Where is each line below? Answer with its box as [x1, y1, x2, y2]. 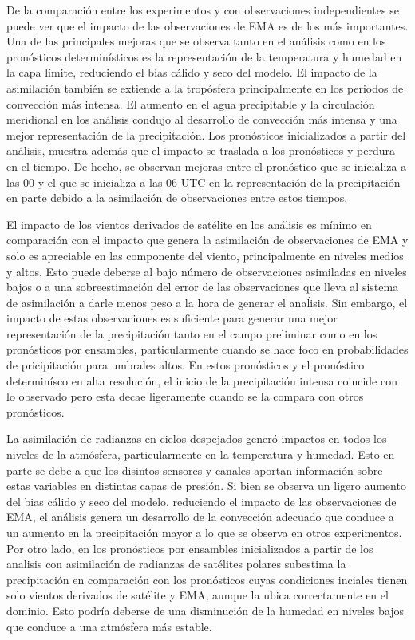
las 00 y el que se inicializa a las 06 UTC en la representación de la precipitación [6, 173, 401, 190]
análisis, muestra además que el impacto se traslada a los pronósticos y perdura [6, 142, 395, 159]
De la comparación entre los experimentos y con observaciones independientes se [6, 2, 399, 18]
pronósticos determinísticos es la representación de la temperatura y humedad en [6, 48, 402, 65]
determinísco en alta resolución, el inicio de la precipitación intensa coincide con [6, 372, 397, 389]
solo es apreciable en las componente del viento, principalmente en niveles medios [6, 247, 404, 263]
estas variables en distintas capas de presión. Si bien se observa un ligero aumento [6, 477, 406, 494]
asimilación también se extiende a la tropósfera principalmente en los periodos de [6, 79, 404, 96]
